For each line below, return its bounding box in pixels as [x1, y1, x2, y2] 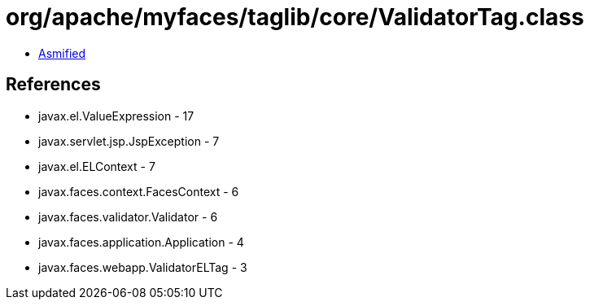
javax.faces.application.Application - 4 [38, 234, 244, 249]
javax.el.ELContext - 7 [38, 159, 155, 173]
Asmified [38, 46, 86, 60]
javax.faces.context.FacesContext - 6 [38, 184, 239, 199]
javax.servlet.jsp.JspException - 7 [38, 133, 220, 148]
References [6, 74, 101, 95]
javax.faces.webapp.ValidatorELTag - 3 [38, 260, 247, 274]
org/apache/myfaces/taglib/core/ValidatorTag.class [6, 3, 584, 31]
